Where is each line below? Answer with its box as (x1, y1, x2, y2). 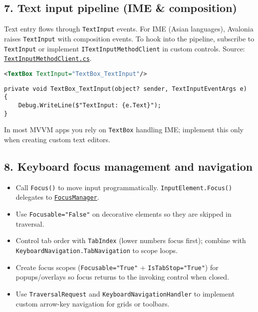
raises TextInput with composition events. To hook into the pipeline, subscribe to (4, 33, 255, 43)
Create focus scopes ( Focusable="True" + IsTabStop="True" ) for (15, 262, 219, 272)
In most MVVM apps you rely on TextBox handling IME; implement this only (4, 124, 244, 135)
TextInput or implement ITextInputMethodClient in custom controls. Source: (4, 43, 245, 53)
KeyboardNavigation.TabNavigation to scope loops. (15, 245, 178, 255)
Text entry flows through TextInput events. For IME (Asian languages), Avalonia (4, 23, 254, 34)
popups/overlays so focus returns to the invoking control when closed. (15, 272, 230, 282)
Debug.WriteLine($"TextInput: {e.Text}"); (18, 102, 161, 109)
